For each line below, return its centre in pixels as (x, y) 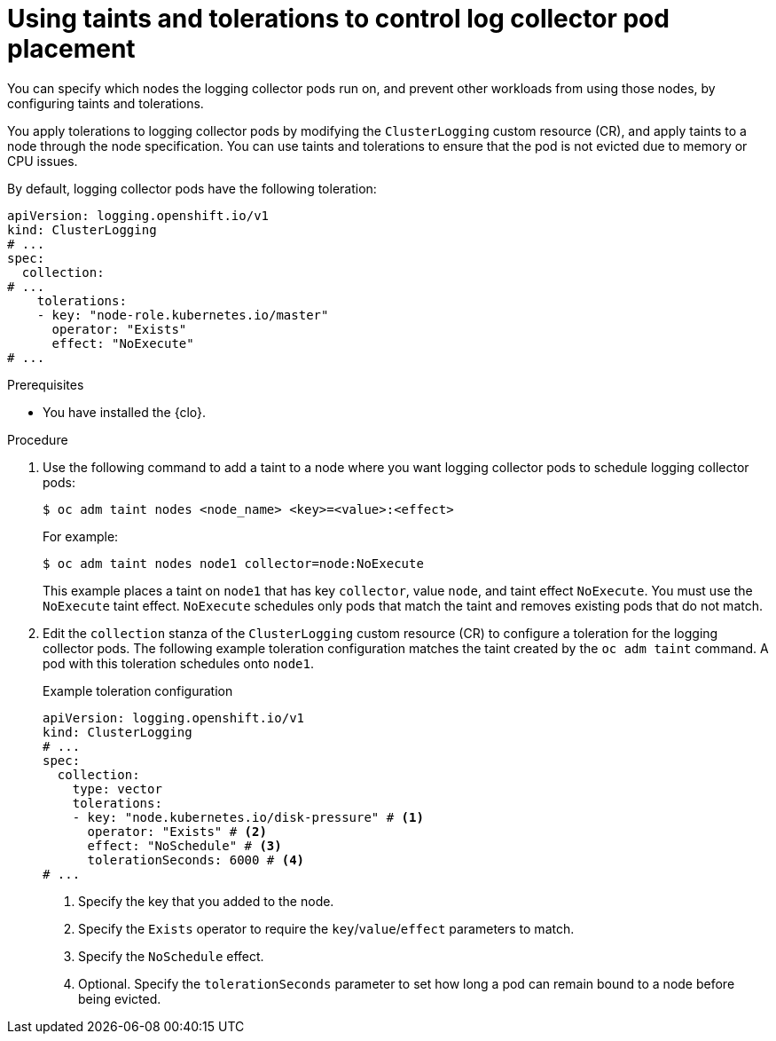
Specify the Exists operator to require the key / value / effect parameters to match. (326, 928)
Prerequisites (46, 384)
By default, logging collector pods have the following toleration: (192, 188)
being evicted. (120, 998)
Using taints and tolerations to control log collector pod (338, 19)
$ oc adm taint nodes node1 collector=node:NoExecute (233, 563)
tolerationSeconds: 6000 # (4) (196, 860)
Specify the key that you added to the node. (206, 901)
